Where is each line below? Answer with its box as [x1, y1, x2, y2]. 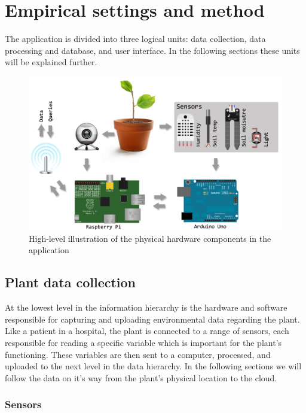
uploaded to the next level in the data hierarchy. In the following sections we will [5, 360, 302, 372]
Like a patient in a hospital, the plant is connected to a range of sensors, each [5, 324, 289, 337]
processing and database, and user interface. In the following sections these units [5, 44, 300, 56]
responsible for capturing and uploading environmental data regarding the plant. [5, 312, 300, 325]
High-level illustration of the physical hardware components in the [29, 232, 271, 244]
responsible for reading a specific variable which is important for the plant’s [5, 336, 282, 348]
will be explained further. [5, 56, 97, 68]
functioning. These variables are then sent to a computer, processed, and [5, 348, 271, 360]
